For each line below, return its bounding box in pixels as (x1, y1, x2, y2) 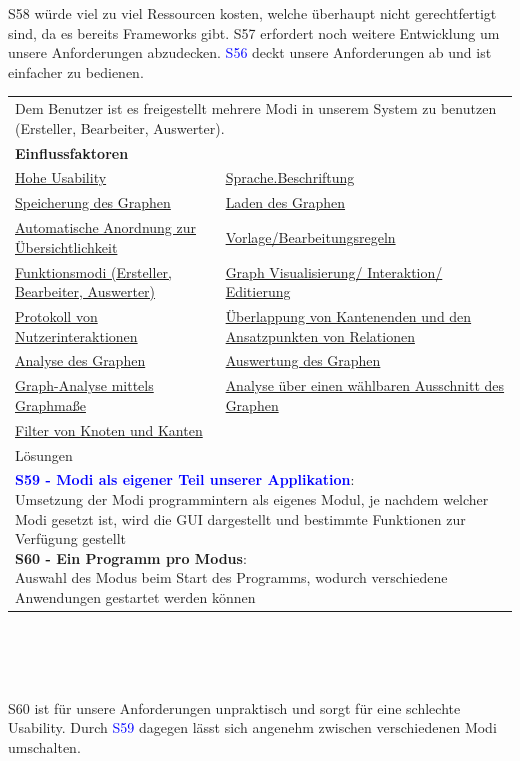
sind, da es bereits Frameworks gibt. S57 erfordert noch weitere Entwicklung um (8, 22, 500, 43)
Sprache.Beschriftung (225, 167, 355, 188)
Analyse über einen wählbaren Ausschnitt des (225, 375, 505, 396)
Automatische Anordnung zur (15, 217, 197, 238)
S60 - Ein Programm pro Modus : (15, 547, 247, 568)
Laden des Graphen (225, 192, 346, 213)
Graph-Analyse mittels (15, 375, 154, 396)
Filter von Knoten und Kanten (15, 419, 203, 440)
